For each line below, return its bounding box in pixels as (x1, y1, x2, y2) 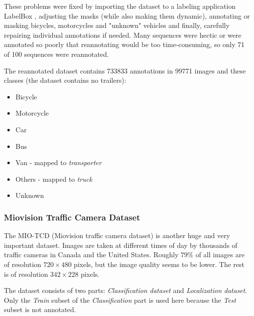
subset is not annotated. (4, 304, 76, 315)
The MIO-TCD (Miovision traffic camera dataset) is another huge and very (4, 230, 230, 241)
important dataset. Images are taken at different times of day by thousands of (4, 240, 237, 250)
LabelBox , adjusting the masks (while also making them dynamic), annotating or (4, 10, 250, 21)
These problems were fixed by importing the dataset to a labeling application (4, 1, 236, 11)
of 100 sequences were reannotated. (4, 49, 109, 59)
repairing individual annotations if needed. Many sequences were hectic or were (4, 29, 241, 40)
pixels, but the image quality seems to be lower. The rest (73, 259, 245, 269)
